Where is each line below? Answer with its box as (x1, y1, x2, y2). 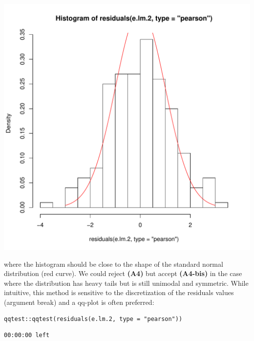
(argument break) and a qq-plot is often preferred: (4, 297, 154, 307)
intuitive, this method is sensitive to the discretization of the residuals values (4, 287, 234, 298)
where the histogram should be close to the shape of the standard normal (4, 258, 223, 269)
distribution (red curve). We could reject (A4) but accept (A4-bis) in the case (4, 268, 242, 278)
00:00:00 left (4, 332, 50, 339)
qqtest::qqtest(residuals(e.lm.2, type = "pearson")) (4, 315, 183, 322)
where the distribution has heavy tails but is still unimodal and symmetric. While (4, 277, 249, 288)
